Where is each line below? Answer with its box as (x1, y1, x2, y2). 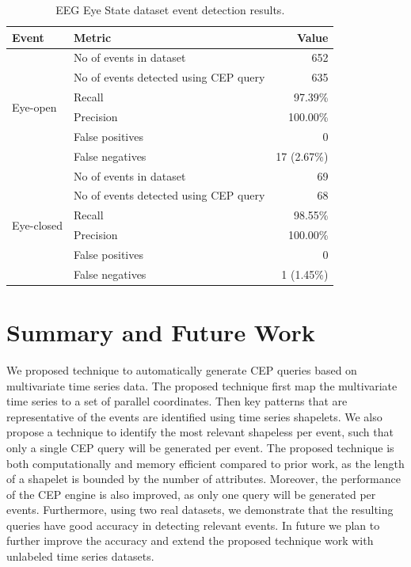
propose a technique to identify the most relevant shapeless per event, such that (6, 424, 394, 440)
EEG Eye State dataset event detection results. (55, 2, 285, 17)
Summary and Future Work (6, 316, 315, 348)
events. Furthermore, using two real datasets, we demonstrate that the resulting (6, 501, 394, 518)
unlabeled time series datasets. (6, 548, 154, 565)
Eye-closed (12, 216, 63, 233)
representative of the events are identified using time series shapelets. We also (6, 408, 382, 424)
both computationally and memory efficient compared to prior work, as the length (6, 455, 405, 471)
